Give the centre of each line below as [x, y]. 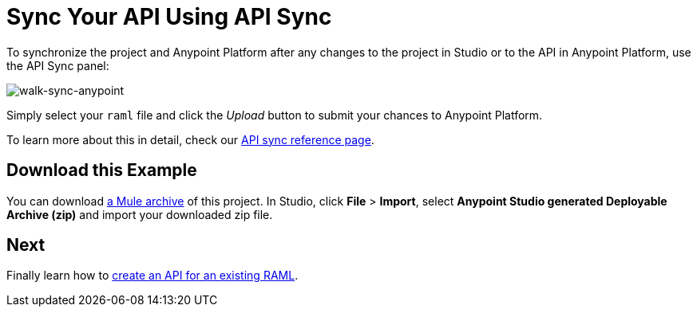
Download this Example [102, 170]
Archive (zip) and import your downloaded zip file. [140, 214]
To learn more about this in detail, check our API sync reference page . [190, 139]
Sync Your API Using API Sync [169, 17]
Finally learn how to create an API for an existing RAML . [152, 276]
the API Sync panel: [58, 65]
